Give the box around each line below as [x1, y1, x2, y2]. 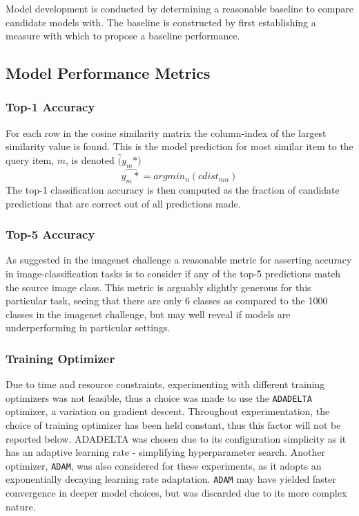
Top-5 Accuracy [6, 225, 95, 243]
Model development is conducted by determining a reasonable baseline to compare [6, 1, 353, 15]
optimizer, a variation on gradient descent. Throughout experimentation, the [6, 404, 330, 418]
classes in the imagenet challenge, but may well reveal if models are [6, 306, 291, 321]
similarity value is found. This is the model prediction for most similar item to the [6, 139, 353, 154]
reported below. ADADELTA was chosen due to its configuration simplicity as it [6, 431, 347, 445]
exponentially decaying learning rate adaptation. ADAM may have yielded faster [6, 472, 336, 486]
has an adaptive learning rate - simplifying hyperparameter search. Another [6, 445, 325, 459]
